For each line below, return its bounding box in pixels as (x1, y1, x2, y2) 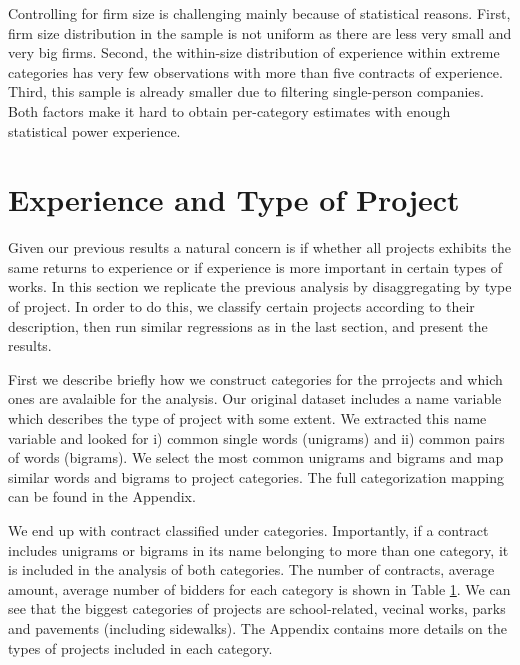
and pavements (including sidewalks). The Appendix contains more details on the (8, 617, 507, 638)
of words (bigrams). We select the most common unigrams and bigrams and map (8, 447, 504, 468)
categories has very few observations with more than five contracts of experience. (8, 61, 503, 82)
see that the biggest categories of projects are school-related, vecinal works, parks (8, 598, 506, 619)
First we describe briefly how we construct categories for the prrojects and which (8, 368, 503, 389)
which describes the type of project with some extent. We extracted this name (8, 408, 487, 429)
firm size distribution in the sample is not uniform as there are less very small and (8, 22, 512, 43)
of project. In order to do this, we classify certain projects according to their (8, 296, 475, 317)
